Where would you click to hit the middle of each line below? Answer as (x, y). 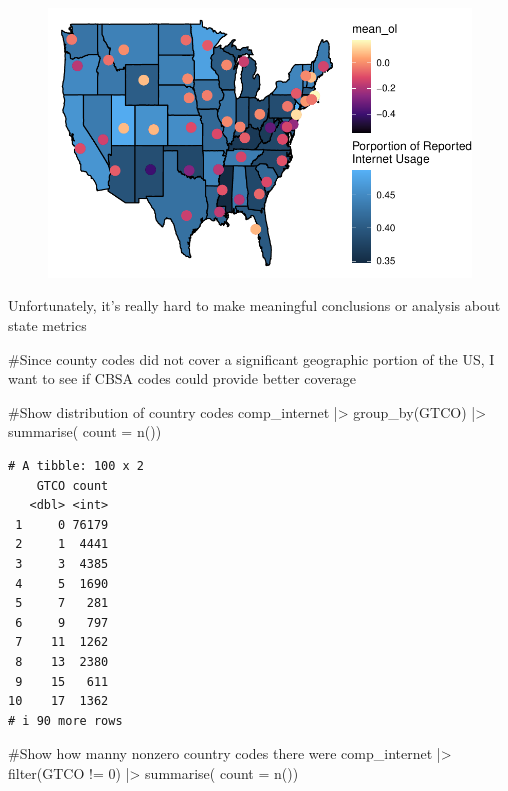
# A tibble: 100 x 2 (76, 465)
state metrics (47, 325)
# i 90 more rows (65, 720)
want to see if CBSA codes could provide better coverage (182, 378)
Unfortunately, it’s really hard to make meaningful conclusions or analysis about (254, 305)
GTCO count (72, 485)
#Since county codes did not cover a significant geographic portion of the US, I (251, 358)
